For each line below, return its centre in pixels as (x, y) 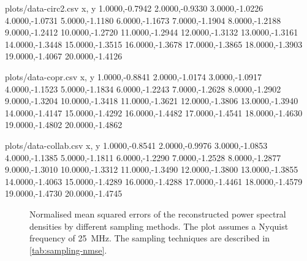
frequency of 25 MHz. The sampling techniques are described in (150, 238)
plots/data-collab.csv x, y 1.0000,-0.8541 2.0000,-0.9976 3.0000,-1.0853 (136, 145)
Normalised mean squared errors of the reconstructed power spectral (158, 214)
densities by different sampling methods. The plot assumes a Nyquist (159, 226)
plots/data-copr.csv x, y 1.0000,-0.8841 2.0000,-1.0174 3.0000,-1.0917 (134, 76)
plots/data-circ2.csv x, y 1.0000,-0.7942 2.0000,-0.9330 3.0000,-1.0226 (134, 8)
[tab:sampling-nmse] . (68, 250)
